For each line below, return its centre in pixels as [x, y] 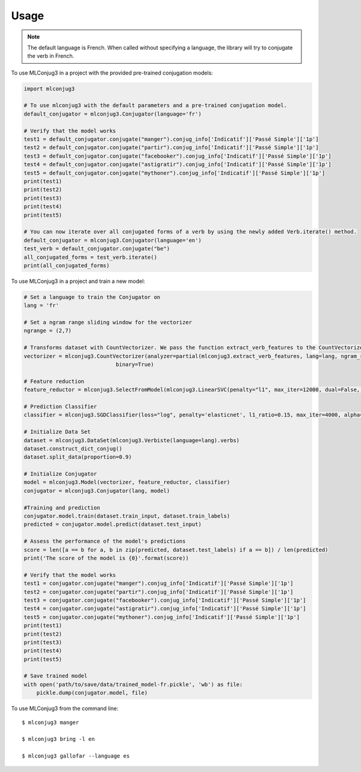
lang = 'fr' [42, 306]
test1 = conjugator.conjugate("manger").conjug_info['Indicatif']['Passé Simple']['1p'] [159, 583]
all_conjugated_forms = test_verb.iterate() [91, 257]
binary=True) [135, 364]
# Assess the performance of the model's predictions [105, 541]
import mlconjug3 [49, 88]
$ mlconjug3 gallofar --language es [76, 756]
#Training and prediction [62, 508]
